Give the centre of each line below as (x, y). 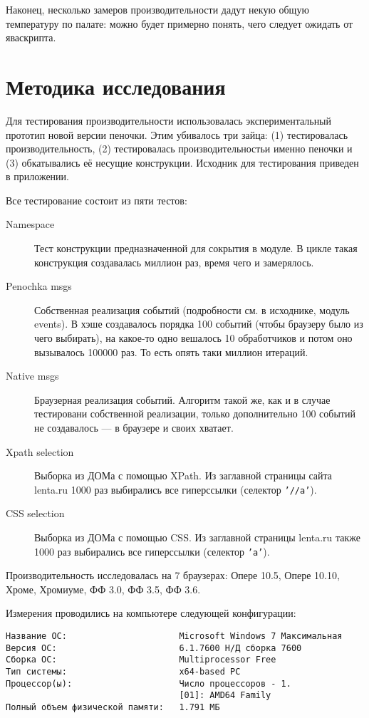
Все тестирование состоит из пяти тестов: (97, 200)
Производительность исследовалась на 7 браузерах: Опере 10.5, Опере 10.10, (173, 575)
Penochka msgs (39, 286)
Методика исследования (116, 86)
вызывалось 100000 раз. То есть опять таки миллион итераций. (171, 352)
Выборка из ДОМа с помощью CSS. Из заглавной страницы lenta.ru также (198, 537)
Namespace (30, 224)
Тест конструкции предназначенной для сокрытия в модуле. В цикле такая (196, 248)
